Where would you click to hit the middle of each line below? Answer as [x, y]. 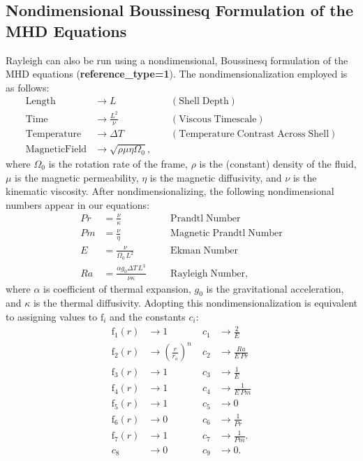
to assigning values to [52, 316]
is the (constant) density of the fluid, [278, 163]
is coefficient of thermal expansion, [117, 288]
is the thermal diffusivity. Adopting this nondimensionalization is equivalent [195, 303]
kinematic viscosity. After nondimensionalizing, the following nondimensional [170, 191]
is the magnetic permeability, [77, 177]
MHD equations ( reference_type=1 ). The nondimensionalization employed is [177, 74]
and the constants [148, 316]
